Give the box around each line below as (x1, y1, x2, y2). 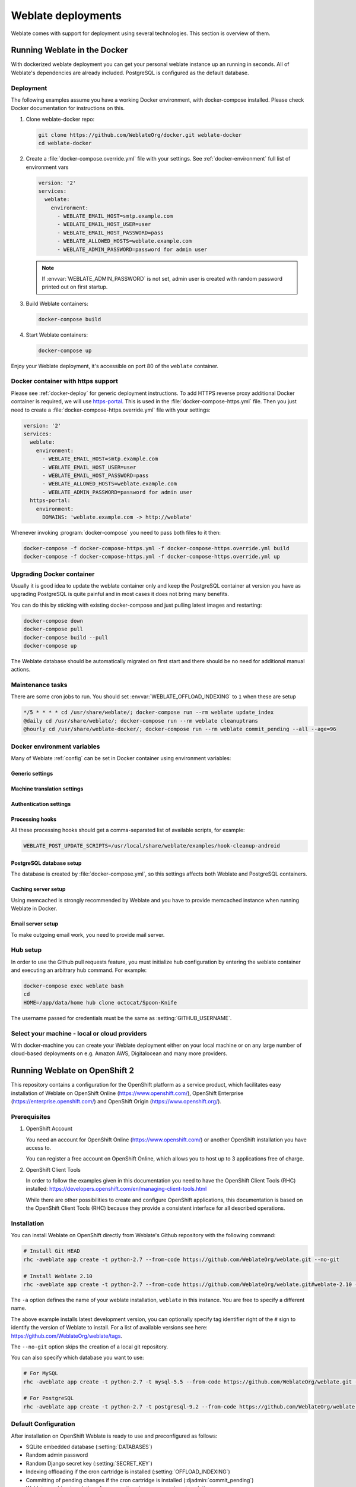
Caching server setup (11, 886, 66, 893)
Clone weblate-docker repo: (26, 115, 95, 123)
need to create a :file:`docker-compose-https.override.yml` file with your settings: (11, 406, 211, 413)
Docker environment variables (11, 742, 100, 751)
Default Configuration (11, 1420, 75, 1428)
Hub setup (11, 946, 42, 954)
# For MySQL (23, 1370, 59, 1377)
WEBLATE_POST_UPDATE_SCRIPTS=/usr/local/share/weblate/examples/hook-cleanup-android (23, 842, 280, 849)
